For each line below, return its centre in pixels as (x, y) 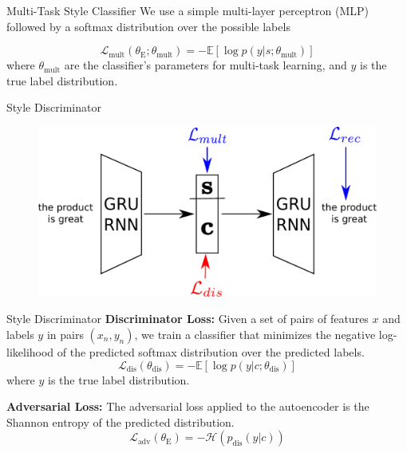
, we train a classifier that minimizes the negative (255, 334)
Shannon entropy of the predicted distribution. (121, 421)
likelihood (30, 351)
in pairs (65, 334)
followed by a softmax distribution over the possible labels (148, 26)
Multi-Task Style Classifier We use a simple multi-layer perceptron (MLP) (188, 10)
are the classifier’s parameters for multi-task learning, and (205, 65)
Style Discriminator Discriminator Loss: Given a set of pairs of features (188, 319)
